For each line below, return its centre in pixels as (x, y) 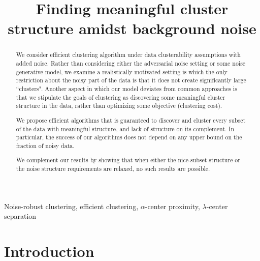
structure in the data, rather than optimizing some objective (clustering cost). (119, 106)
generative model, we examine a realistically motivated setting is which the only (122, 71)
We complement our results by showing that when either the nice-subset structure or (128, 160)
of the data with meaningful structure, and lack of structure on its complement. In (125, 128)
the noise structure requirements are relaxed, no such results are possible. (113, 169)
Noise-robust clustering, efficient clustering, (71, 206)
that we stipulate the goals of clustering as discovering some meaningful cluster (121, 97)
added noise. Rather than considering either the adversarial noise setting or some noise (131, 63)
